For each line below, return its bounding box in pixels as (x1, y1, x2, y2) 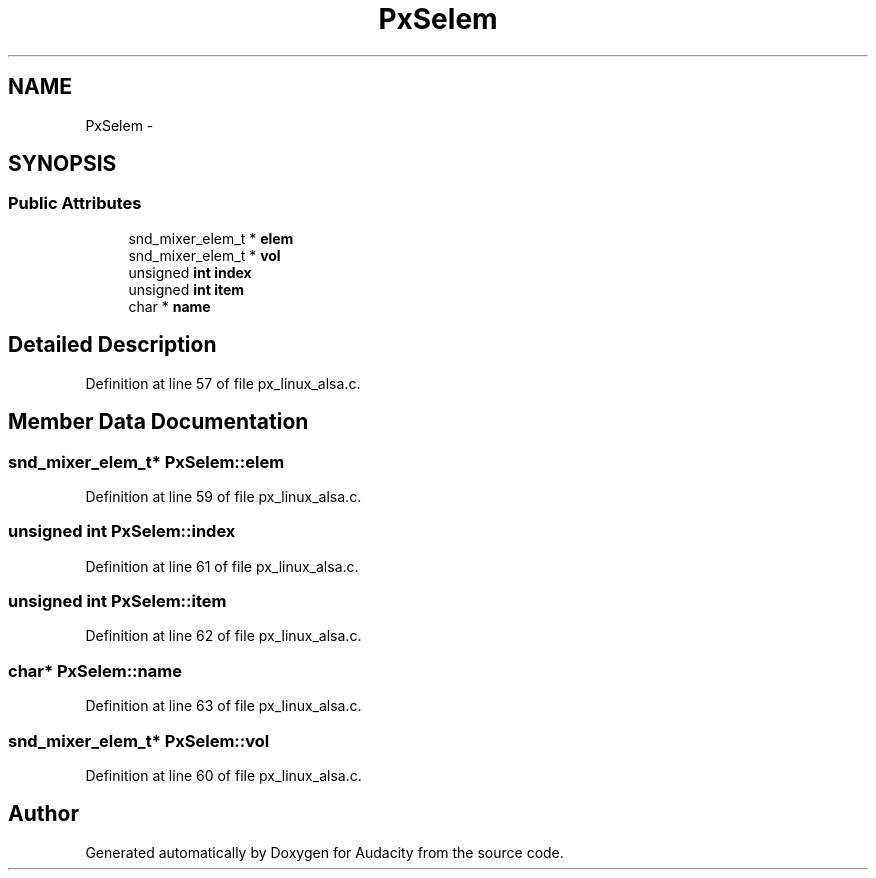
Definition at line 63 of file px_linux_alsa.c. (85, 697, 362, 715)
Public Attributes (8, 193, 142, 214)
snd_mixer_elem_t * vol (128, 246, 281, 264)
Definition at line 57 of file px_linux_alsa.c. (85, 374, 361, 392)
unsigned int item (128, 280, 245, 298)
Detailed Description (8, 332, 217, 358)
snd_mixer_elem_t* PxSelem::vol (8, 730, 270, 751)
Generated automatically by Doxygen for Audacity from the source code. (85, 843, 564, 861)
